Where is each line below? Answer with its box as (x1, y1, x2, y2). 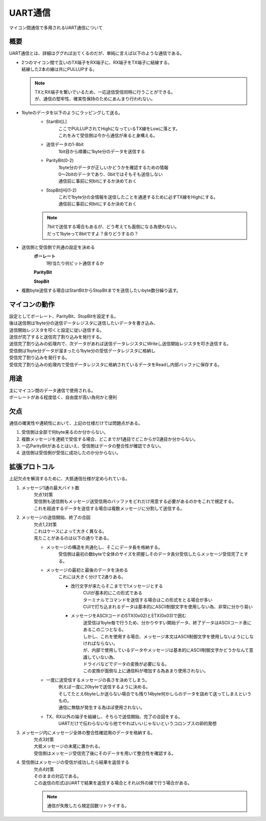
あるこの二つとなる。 (83, 626, 127, 633)
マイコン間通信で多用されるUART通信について (9, 25, 103, 31)
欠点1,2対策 (33, 521, 57, 527)
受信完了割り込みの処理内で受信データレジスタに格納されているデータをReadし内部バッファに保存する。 (9, 361, 223, 367)
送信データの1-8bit (46, 141, 84, 147)
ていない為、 (91, 654, 118, 660)
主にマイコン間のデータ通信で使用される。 (9, 387, 96, 393)
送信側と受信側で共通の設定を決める (21, 244, 95, 250)
